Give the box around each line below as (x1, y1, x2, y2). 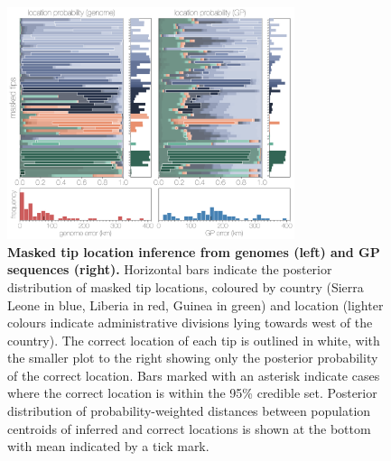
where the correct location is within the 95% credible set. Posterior (7, 383, 377, 402)
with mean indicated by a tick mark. (7, 437, 209, 456)
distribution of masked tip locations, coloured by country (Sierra (7, 277, 364, 296)
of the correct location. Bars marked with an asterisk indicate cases (7, 365, 380, 384)
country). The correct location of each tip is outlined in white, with (7, 330, 380, 349)
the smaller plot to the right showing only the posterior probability (7, 348, 378, 367)
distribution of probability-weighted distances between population (7, 401, 371, 420)
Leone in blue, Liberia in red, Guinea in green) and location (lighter (7, 295, 384, 314)
